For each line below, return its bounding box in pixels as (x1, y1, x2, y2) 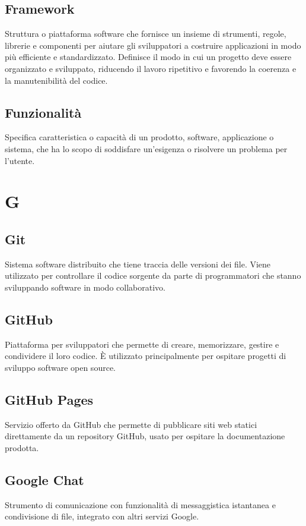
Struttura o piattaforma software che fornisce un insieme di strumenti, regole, (5, 27, 286, 40)
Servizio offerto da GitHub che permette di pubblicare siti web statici (5, 418, 257, 430)
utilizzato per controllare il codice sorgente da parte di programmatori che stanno (5, 269, 301, 282)
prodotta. (5, 441, 39, 453)
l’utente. (5, 154, 35, 166)
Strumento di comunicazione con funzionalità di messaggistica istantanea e (5, 498, 276, 511)
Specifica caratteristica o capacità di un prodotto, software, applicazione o (5, 131, 274, 143)
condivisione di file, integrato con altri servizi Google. (5, 510, 199, 522)
